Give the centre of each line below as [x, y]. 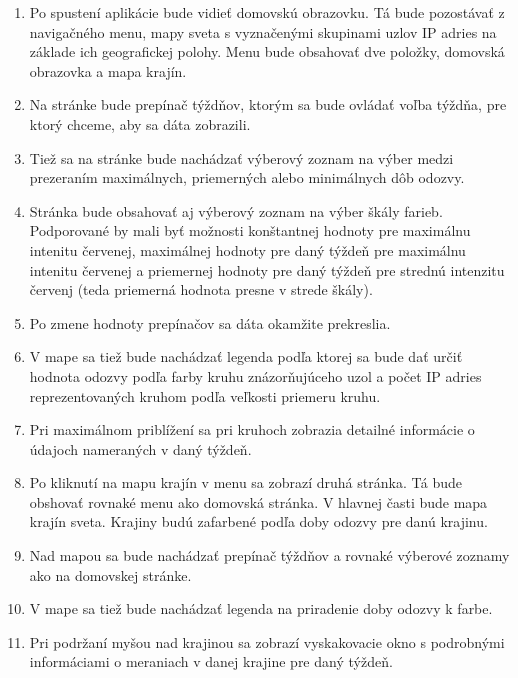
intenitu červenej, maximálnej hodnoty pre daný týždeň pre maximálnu [247, 249]
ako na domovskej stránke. [110, 574]
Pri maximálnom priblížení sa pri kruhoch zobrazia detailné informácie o [252, 429]
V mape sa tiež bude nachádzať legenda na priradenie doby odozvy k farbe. [261, 608]
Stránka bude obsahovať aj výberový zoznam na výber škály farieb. [236, 210]
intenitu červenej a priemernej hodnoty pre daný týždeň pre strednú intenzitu [267, 269]
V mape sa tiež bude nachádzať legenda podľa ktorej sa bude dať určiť [246, 356]
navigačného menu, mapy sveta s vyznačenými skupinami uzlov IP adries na [263, 31]
